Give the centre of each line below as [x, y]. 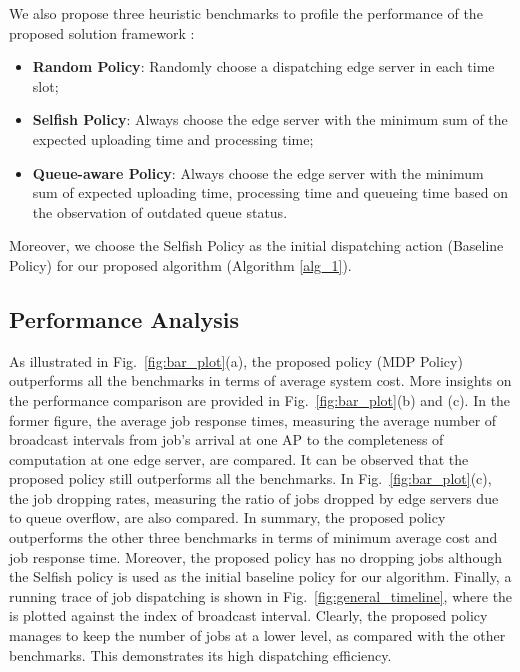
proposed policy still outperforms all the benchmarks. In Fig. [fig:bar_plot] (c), [250, 478]
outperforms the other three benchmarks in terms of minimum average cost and [253, 537]
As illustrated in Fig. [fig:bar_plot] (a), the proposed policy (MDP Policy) [236, 360]
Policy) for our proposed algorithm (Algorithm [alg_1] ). [180, 264]
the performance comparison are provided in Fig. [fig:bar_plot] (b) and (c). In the [260, 399]
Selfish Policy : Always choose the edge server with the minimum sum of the [270, 119]
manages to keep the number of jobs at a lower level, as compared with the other [257, 635]
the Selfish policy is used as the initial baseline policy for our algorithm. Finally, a [260, 576]
